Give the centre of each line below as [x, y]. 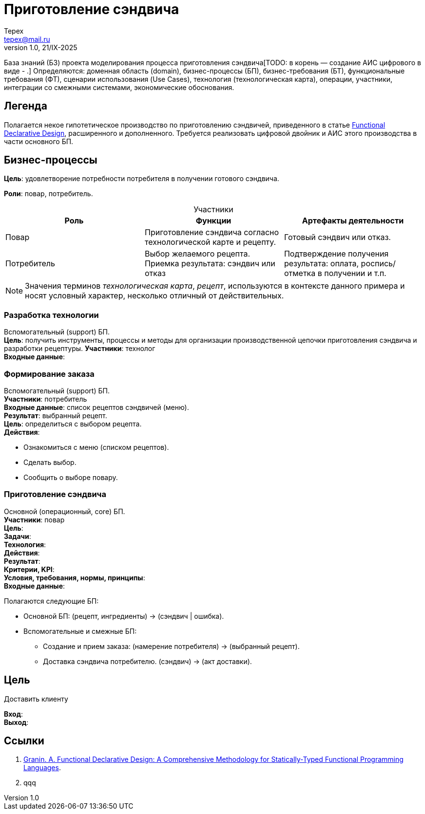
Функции [213, 221]
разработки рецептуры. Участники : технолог [80, 349]
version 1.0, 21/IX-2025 [41, 47]
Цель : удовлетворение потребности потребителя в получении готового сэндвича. [142, 179]
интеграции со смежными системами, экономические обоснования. [119, 87]
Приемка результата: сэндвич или [210, 264]
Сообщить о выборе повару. [71, 477]
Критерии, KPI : [29, 569]
